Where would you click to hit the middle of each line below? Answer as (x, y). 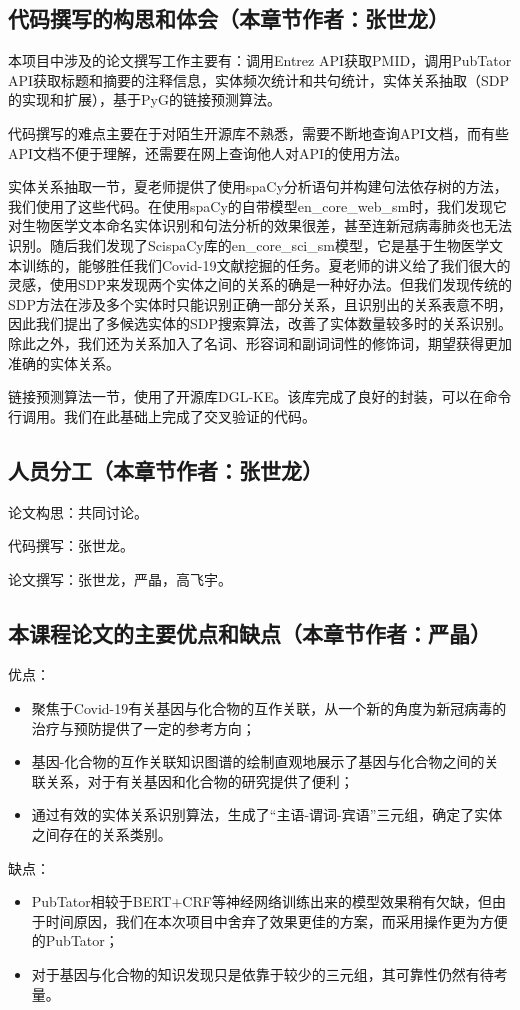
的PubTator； (75, 940)
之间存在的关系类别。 (101, 834)
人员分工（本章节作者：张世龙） (165, 469)
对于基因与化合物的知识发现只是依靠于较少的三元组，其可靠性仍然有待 (262, 974)
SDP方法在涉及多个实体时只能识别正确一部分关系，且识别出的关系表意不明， (260, 303)
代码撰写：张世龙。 (71, 545)
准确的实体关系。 (64, 362)
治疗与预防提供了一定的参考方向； (143, 727)
